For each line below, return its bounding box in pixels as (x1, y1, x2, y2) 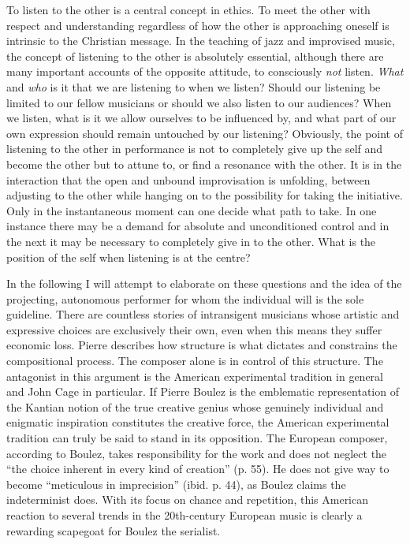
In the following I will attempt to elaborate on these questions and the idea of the (6, 275, 402, 292)
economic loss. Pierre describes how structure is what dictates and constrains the (6, 337, 397, 353)
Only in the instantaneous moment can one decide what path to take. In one (6, 202, 377, 218)
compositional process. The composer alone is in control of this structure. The (6, 352, 383, 369)
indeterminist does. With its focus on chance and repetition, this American (6, 491, 369, 508)
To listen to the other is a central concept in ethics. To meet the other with (6, 2, 371, 17)
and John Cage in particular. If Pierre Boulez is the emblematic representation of (6, 383, 399, 400)
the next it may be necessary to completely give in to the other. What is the (6, 233, 376, 249)
